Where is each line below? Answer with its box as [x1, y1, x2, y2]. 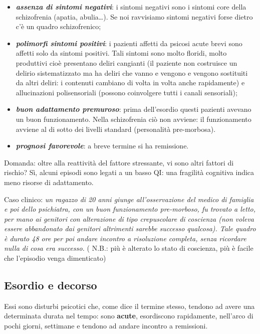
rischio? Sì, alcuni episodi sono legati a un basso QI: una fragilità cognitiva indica [4, 167, 254, 178]
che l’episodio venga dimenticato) [4, 253, 106, 263]
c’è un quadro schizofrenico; [16, 21, 101, 32]
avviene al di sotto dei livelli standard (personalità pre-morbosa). [16, 123, 216, 134]
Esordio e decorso [4, 277, 97, 293]
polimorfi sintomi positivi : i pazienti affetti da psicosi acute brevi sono [16, 38, 242, 48]
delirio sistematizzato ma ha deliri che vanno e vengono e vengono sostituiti [16, 67, 248, 78]
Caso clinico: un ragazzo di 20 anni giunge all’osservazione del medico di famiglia [4, 194, 254, 204]
